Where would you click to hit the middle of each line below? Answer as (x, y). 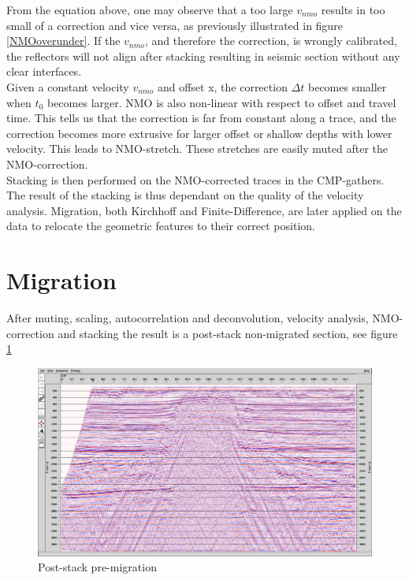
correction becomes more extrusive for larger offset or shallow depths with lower (199, 133)
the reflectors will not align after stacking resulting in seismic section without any (203, 56)
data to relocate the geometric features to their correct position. (161, 226)
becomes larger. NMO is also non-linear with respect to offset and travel (221, 102)
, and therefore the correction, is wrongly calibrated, (271, 41)
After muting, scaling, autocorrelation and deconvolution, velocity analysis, (188, 318)
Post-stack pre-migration (97, 567)
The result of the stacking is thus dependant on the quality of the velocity (185, 195)
